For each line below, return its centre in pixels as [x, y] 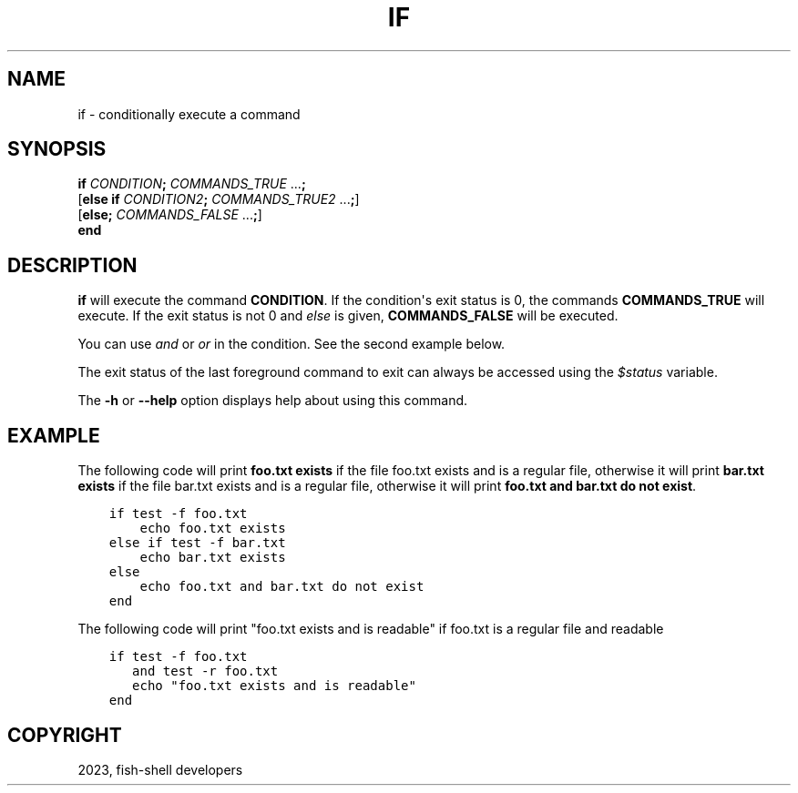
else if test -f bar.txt [197, 543]
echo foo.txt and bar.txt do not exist [282, 587]
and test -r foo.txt [205, 671]
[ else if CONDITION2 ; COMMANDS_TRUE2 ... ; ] [219, 199]
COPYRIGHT [65, 735]
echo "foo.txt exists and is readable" [274, 686]
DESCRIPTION [72, 265]
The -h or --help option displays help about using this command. [273, 401]
